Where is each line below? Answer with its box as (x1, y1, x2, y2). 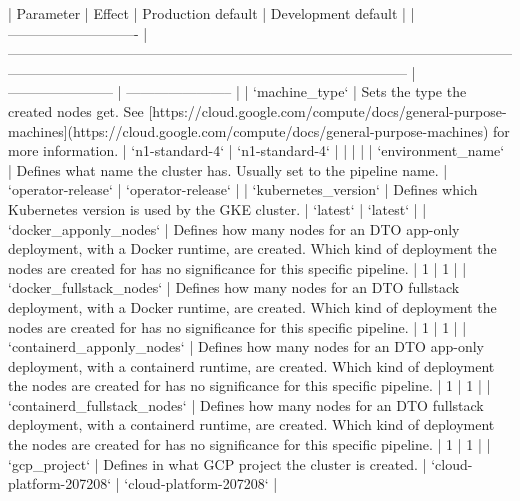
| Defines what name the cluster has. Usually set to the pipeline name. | (8, 159, 448, 180)
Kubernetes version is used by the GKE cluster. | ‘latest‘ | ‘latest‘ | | (8, 198, 427, 219)
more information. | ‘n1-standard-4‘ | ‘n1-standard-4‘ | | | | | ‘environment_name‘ (8, 140, 505, 161)
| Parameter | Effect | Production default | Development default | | (8, 3, 415, 23)
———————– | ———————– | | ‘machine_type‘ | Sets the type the (8, 81, 467, 102)
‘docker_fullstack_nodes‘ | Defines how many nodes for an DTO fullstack (8, 277, 460, 298)
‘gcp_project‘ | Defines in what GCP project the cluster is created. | (8, 453, 427, 474)
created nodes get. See (8, 100, 144, 121)
